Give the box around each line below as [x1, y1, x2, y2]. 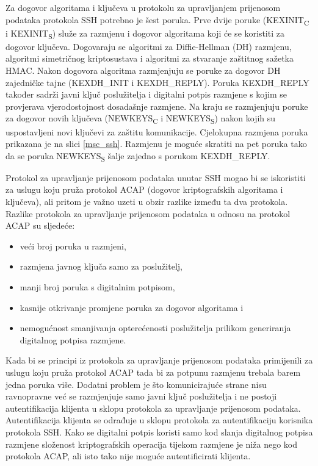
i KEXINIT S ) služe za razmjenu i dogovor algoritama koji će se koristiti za [5, 26, 284, 41]
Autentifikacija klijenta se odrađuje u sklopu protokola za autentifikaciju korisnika [5, 414, 313, 426]
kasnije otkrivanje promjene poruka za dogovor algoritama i [20, 301, 244, 314]
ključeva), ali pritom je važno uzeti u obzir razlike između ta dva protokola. [5, 195, 288, 208]
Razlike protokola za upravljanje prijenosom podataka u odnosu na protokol [5, 207, 291, 220]
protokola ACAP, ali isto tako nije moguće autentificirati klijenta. [5, 450, 251, 462]
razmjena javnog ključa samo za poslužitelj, [20, 260, 182, 273]
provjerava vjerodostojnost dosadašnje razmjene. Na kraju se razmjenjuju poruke [5, 99, 308, 112]
